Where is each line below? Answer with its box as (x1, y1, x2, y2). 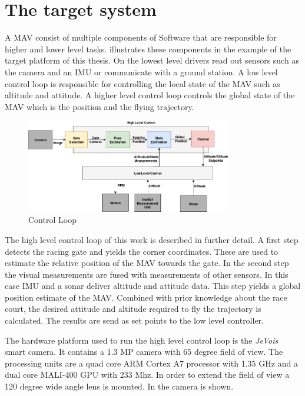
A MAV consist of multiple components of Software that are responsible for (5, 31, 277, 44)
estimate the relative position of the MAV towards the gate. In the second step (5, 257, 289, 269)
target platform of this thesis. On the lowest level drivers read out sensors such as (5, 54, 299, 66)
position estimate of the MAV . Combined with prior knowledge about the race (5, 291, 287, 303)
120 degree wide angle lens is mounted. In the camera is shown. (5, 380, 234, 392)
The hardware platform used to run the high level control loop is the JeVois (5, 334, 279, 346)
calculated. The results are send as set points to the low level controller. (5, 314, 264, 327)
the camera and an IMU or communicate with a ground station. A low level (5, 65, 278, 78)
